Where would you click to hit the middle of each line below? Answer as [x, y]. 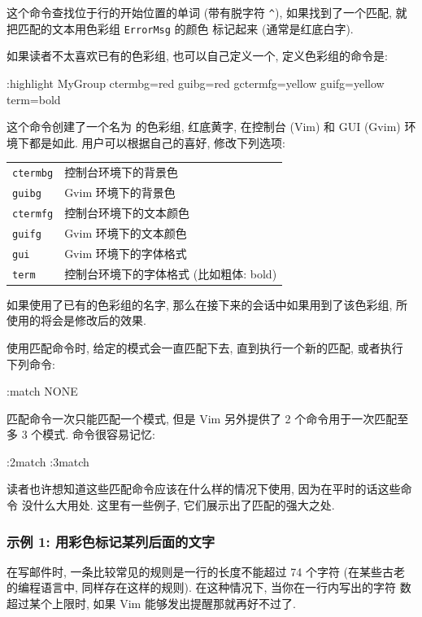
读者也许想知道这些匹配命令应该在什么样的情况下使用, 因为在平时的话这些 [204, 489]
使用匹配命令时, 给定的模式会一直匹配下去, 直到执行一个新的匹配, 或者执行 [205, 347]
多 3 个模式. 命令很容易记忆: [81, 434]
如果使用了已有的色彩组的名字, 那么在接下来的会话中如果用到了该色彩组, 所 [207, 304]
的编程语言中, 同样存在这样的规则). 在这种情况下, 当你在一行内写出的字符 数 [209, 587]
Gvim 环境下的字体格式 [126, 253]
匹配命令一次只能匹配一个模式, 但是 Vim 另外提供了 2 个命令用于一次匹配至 [208, 418]
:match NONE [42, 391]
